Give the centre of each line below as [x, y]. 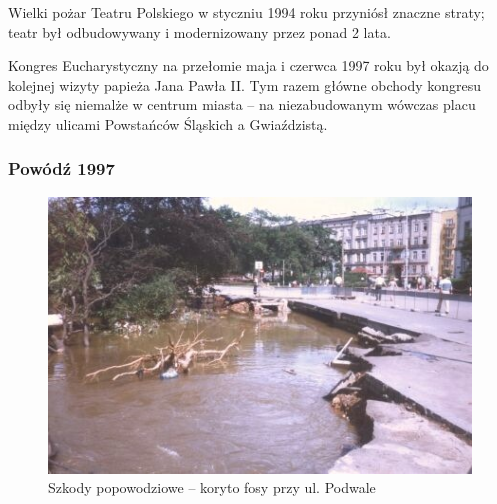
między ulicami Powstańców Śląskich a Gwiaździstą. [168, 123]
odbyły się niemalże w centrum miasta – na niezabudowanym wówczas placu [242, 104]
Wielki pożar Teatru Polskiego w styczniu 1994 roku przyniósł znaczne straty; [246, 12]
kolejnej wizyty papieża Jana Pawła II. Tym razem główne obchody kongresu [245, 84]
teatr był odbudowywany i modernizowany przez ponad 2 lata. [199, 31]
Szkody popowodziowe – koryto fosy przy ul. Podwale [212, 487]
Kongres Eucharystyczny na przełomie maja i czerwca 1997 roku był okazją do [248, 65]
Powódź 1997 [61, 168]
